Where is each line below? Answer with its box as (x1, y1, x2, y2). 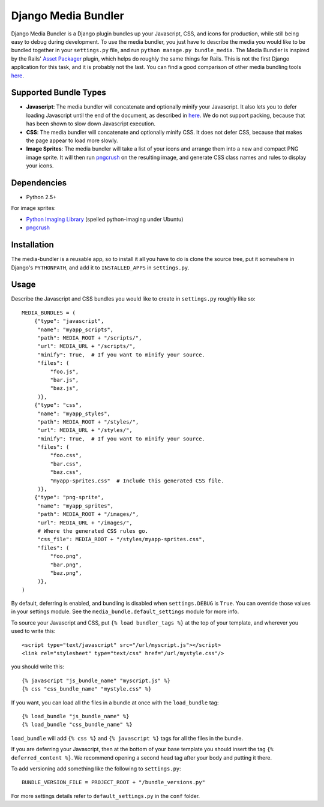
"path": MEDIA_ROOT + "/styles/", (37, 418, 139, 425)
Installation (11, 240, 54, 250)
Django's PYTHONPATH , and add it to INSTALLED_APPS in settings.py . (11, 264, 190, 271)
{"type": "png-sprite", (34, 494, 104, 501)
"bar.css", (50, 460, 82, 467)
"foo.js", (50, 368, 79, 375)
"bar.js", (50, 376, 79, 383)
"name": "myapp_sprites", (37, 502, 114, 509)
